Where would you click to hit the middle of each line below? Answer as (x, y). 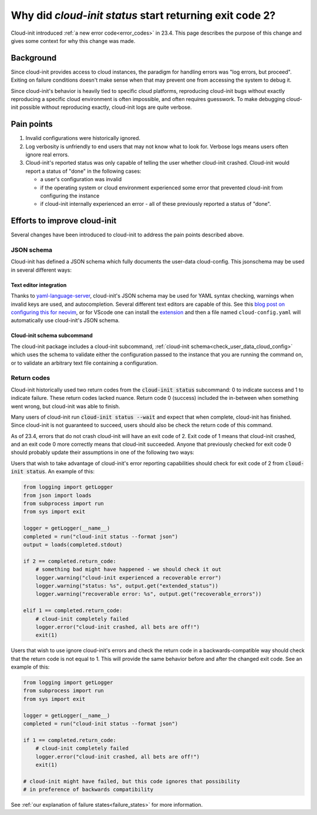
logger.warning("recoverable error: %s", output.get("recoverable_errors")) (149, 594)
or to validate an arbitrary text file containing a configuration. (84, 363)
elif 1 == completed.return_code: (73, 611)
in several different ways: (41, 270)
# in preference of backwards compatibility (88, 790)
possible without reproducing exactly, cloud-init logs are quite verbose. (106, 107)
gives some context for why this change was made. (73, 41)
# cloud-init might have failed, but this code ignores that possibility (131, 781)
